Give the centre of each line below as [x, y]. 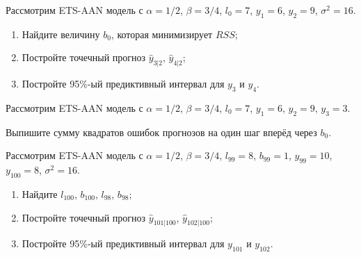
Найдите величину [61, 34]
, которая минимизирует [162, 34]
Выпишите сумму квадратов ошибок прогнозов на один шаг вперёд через [161, 132]
